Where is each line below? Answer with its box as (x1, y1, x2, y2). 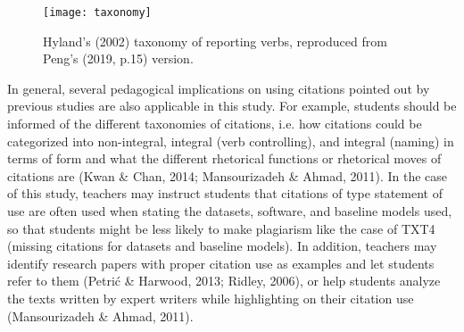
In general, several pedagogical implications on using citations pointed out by (7, 79, 430, 97)
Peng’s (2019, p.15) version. (43, 49, 194, 68)
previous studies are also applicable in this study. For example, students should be (7, 96, 457, 115)
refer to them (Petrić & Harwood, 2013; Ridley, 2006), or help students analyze (7, 271, 441, 290)
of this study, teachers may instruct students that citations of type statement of (7, 184, 443, 203)
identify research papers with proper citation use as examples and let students (7, 253, 435, 272)
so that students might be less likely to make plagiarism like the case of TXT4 (7, 219, 435, 237)
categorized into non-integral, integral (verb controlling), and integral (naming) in (7, 131, 454, 150)
